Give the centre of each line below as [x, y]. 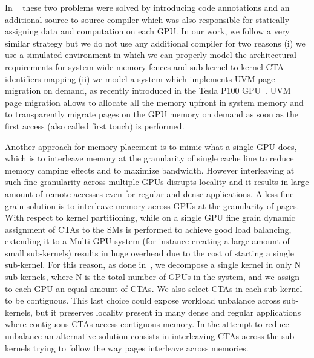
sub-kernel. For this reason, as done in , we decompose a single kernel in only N [153, 265]
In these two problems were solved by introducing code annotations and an [147, 7]
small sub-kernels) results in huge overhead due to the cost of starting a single [149, 252]
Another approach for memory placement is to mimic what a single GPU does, [151, 146]
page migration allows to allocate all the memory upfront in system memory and [154, 102]
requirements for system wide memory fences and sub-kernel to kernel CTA [145, 66]
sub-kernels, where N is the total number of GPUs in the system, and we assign [152, 277]
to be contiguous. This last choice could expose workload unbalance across [142, 300]
